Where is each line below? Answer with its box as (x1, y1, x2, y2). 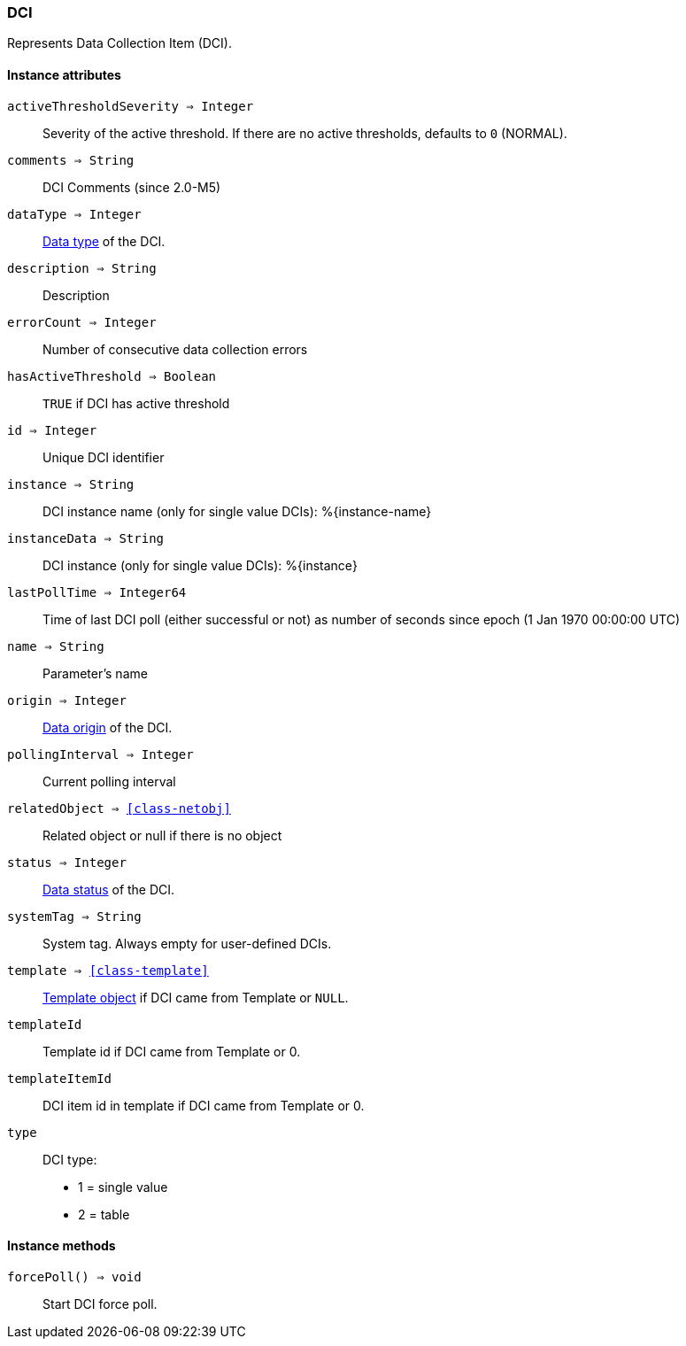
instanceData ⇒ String (7, 530, 165, 545)
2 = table (78, 1206, 130, 1222)
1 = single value (78, 1179, 168, 1195)
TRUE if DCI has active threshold (42, 395, 230, 411)
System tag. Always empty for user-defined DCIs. (42, 935, 332, 951)
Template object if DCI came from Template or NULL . (42, 989, 349, 1005)
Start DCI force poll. (42, 1296, 158, 1311)
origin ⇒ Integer (7, 692, 127, 708)
